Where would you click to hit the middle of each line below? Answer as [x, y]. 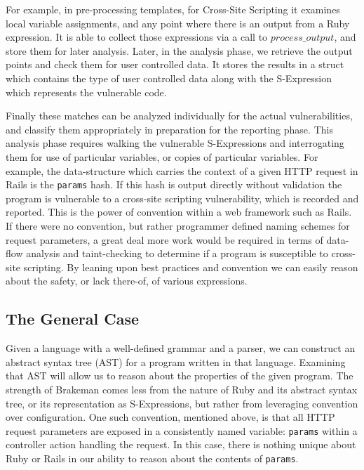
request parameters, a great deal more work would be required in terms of [164, 239]
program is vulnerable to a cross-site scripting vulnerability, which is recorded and [182, 198]
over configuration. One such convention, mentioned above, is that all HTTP [170, 417]
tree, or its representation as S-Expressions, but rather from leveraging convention [182, 403]
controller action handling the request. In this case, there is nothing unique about [181, 444]
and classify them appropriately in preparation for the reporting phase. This [169, 129]
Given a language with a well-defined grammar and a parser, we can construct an [181, 348]
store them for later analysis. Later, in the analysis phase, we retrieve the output [179, 50]
